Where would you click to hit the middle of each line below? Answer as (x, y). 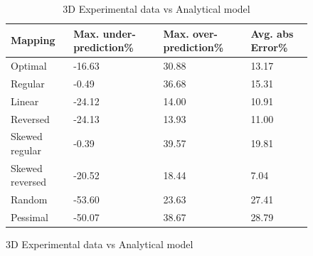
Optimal (29, 66)
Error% (269, 47)
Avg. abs (272, 33)
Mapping (33, 40)
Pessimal (30, 217)
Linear (25, 101)
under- (119, 33)
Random (29, 199)
